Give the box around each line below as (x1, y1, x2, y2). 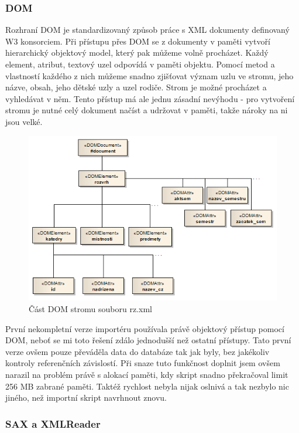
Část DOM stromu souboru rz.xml (29, 302, 152, 314)
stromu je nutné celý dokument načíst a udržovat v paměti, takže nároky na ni (5, 104, 288, 116)
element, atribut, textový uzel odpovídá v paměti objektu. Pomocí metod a (5, 58, 275, 70)
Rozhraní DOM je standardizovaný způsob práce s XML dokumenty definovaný (5, 23, 290, 36)
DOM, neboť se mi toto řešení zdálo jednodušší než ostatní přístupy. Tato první (5, 334, 291, 346)
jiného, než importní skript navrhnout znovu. (5, 391, 167, 404)
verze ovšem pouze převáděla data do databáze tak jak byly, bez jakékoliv (5, 345, 270, 357)
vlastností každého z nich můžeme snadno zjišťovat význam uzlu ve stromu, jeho (5, 69, 294, 82)
